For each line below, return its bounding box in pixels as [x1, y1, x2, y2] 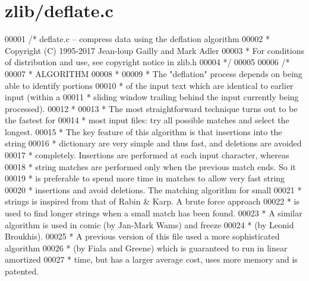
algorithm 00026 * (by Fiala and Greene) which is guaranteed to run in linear [5, 241, 288, 254]
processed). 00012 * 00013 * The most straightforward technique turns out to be [5, 102, 298, 114]
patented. [5, 265, 39, 277]
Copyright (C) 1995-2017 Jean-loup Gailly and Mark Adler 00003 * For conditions [5, 44, 304, 56]
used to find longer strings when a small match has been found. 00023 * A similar [5, 207, 302, 219]
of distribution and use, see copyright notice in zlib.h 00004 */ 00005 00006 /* [5, 56, 290, 68]
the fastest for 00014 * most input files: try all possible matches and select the [5, 114, 289, 126]
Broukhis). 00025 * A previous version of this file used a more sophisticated [5, 230, 280, 242]
